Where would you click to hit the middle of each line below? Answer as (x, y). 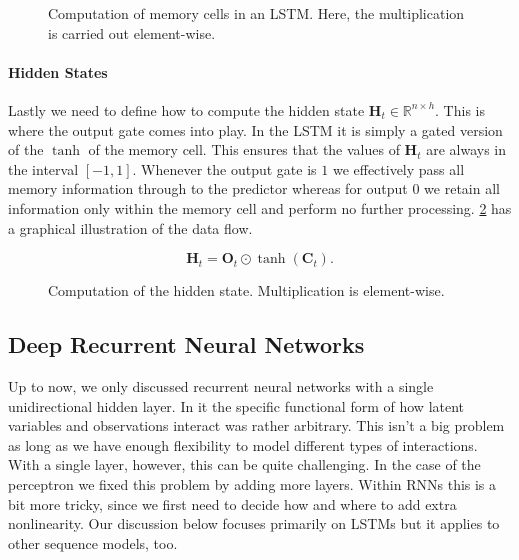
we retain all (462, 188)
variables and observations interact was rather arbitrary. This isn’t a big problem (256, 425)
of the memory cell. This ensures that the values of (244, 149)
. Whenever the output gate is (224, 168)
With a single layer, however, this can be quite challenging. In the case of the (244, 464)
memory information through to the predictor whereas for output (208, 188)
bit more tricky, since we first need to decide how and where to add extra (232, 503)
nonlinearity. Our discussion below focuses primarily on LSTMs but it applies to (254, 523)
